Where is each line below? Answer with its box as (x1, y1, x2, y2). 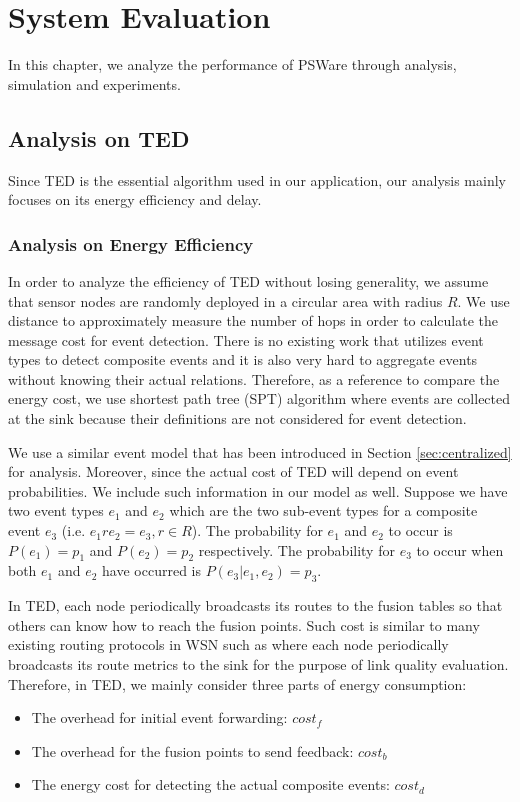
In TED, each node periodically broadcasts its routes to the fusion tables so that (8, 595, 503, 616)
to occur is (388, 520, 453, 541)
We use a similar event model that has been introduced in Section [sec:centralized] (8, 441, 512, 462)
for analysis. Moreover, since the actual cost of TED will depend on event (8, 461, 459, 482)
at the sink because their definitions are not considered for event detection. (8, 408, 467, 429)
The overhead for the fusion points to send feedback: (31, 740, 354, 761)
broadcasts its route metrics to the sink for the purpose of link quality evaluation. (8, 654, 509, 675)
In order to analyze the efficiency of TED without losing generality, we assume (8, 270, 489, 291)
